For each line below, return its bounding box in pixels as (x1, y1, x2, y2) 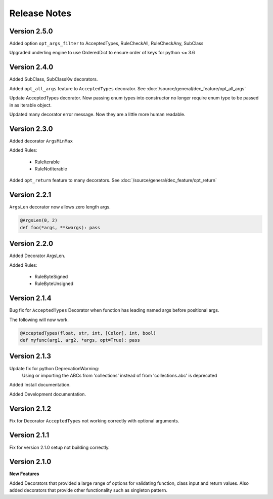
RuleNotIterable (34, 166, 68, 172)
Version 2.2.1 (9, 191, 52, 199)
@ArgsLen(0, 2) (20, 218, 58, 223)
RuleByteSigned (34, 273, 68, 279)
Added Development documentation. (9, 391, 86, 397)
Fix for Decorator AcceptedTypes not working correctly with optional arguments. (9, 417, 179, 423)
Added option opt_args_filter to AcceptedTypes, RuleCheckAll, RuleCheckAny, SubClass (9, 41, 204, 47)
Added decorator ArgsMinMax (9, 137, 73, 144)
